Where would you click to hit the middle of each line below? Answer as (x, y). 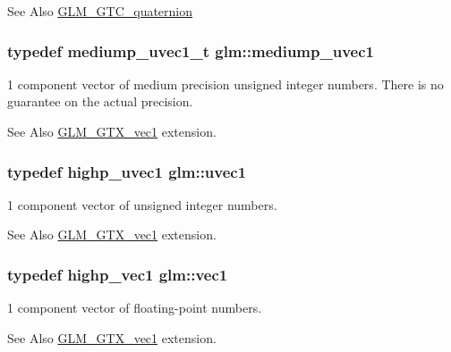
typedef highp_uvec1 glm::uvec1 (127, 171)
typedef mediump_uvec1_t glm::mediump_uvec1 (191, 50)
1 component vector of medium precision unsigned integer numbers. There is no (225, 84)
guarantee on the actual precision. (100, 101)
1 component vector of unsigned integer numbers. (142, 204)
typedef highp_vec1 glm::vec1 (118, 274)
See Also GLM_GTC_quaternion (100, 11)
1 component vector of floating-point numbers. (135, 308)
